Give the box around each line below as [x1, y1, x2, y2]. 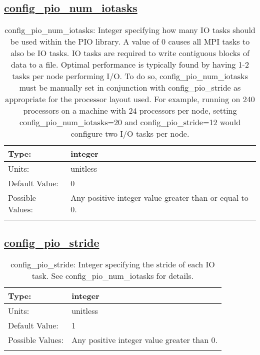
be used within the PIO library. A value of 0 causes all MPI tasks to [10, 36, 250, 48]
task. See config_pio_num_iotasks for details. [31, 270, 194, 282]
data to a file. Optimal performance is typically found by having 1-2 [11, 59, 249, 71]
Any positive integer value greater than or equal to [70, 192, 248, 204]
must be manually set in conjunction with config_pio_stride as [19, 82, 241, 94]
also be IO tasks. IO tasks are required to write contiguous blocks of [10, 47, 249, 59]
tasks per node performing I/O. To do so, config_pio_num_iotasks [12, 70, 248, 82]
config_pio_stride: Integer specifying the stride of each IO [10, 258, 215, 270]
